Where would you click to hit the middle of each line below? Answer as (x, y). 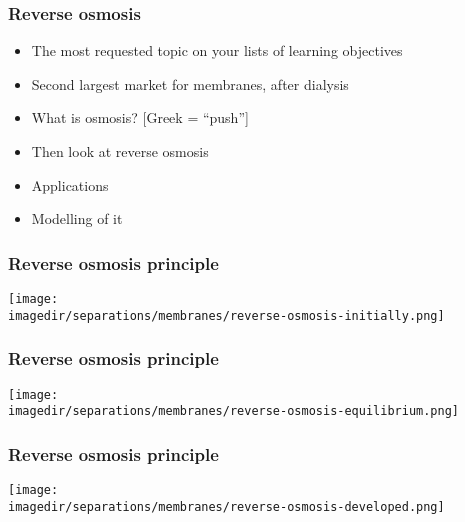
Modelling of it (77, 218)
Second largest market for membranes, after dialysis (190, 83)
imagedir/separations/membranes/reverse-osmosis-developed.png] (226, 506)
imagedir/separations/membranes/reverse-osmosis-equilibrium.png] (234, 411)
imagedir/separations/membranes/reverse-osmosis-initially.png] (226, 315)
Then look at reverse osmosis (120, 151)
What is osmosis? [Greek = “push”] (140, 117)
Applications (70, 184)
